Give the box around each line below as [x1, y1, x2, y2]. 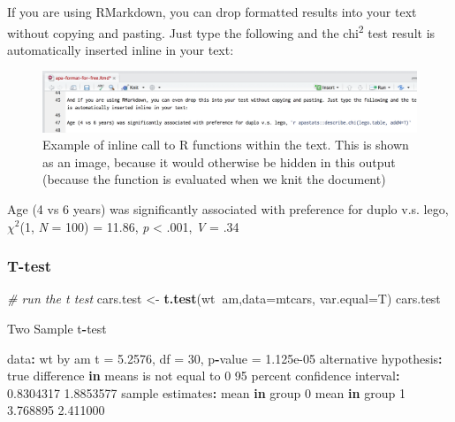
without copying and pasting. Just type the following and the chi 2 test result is [7, 20, 436, 42]
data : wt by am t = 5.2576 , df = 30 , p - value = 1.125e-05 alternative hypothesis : [7, 349, 443, 367]
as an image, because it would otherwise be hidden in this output [42, 152, 396, 171]
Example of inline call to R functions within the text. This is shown [42, 135, 409, 154]
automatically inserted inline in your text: [7, 40, 234, 58]
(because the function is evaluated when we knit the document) [42, 170, 386, 188]
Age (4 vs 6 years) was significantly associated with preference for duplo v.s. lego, [7, 199, 449, 218]
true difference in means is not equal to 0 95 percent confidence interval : [7, 366, 400, 385]
